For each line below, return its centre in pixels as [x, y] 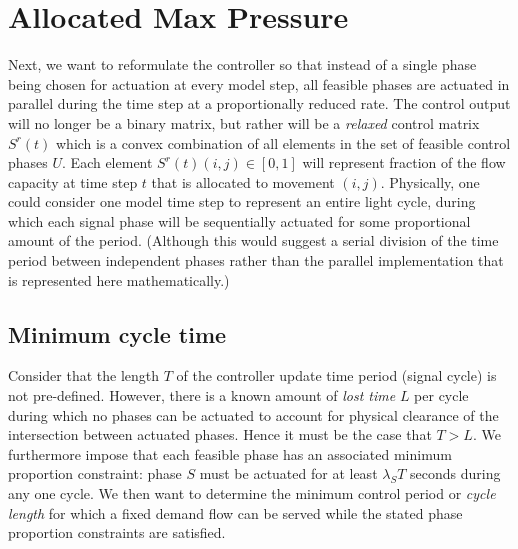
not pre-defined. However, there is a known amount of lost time [202, 395]
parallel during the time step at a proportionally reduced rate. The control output [259, 103]
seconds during [455, 473]
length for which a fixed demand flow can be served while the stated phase [235, 512]
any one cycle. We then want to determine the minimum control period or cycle [252, 493]
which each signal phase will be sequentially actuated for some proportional [239, 220]
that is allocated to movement [243, 181]
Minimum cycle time [117, 333]
